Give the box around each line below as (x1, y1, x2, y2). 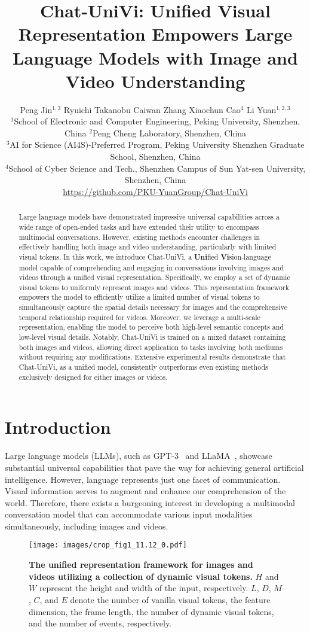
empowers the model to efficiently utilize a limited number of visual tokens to (19, 292, 260, 302)
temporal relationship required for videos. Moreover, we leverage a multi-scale (19, 312, 260, 322)
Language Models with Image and (13, 45, 298, 69)
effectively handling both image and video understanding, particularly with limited (19, 242, 277, 252)
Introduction (5, 415, 111, 439)
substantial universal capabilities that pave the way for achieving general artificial (5, 461, 304, 473)
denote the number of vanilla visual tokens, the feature (70, 593, 271, 605)
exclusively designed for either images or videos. (19, 372, 168, 382)
